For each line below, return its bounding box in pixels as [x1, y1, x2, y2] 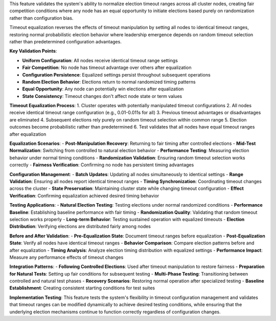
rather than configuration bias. [9, 15, 74, 21]
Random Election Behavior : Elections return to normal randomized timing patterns [22, 79, 196, 85]
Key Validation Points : [9, 48, 57, 54]
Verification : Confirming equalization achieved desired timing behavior [9, 192, 159, 199]
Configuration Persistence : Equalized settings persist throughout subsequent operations [22, 71, 211, 78]
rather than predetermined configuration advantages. [9, 38, 122, 44]
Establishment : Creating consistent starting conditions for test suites [9, 285, 155, 291]
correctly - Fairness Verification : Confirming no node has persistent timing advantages [9, 162, 194, 168]
